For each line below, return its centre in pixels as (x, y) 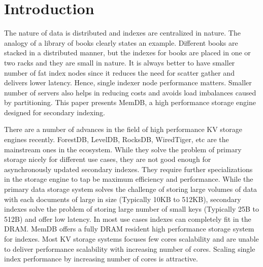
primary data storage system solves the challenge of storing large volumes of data (131, 189)
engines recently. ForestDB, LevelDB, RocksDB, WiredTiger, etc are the (117, 139)
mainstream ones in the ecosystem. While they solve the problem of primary (123, 149)
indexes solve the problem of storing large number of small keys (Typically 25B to (131, 209)
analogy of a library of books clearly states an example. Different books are (121, 42)
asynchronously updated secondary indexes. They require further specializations (128, 169)
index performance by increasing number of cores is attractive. (101, 259)
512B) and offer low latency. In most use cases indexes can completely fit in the (128, 219)
